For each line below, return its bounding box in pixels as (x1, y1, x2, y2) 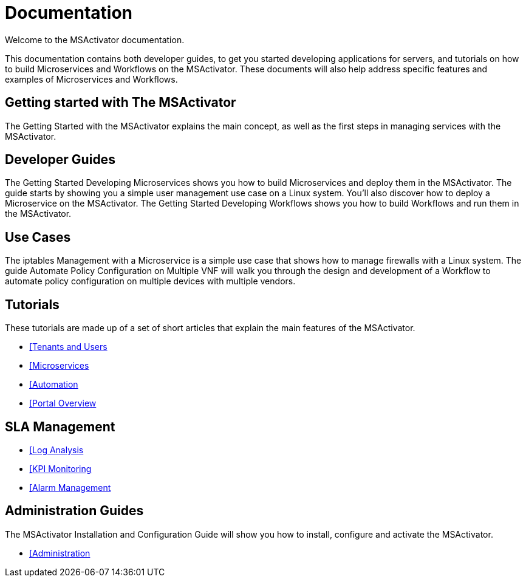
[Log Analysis (29, 444, 84, 455)
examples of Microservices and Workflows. (5, 74, 178, 84)
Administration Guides (5, 503, 144, 519)
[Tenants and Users (29, 341, 108, 352)
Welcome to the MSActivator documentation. (5, 34, 185, 45)
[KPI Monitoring (29, 463, 92, 474)
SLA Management (5, 419, 115, 434)
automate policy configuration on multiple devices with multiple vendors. (5, 276, 296, 287)
